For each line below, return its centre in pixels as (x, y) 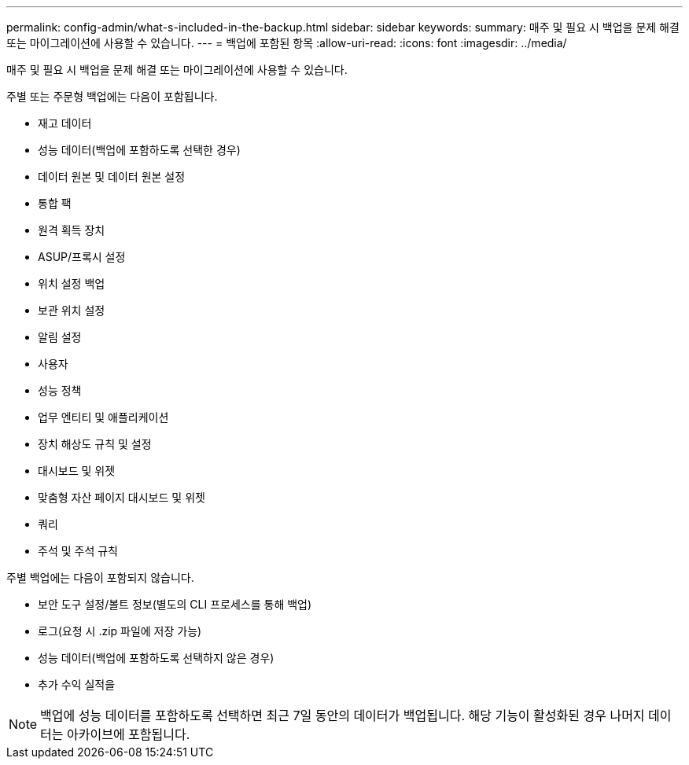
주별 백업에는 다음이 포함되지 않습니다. (100, 577)
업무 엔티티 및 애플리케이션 (103, 417)
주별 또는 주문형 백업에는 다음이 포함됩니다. (112, 96)
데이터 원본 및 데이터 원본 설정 (112, 177)
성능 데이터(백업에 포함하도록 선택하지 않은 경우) (156, 658)
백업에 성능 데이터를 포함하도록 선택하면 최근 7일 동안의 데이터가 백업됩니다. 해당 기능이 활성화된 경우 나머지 (343, 715)
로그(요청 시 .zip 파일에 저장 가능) (120, 631)
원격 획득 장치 (72, 230)
